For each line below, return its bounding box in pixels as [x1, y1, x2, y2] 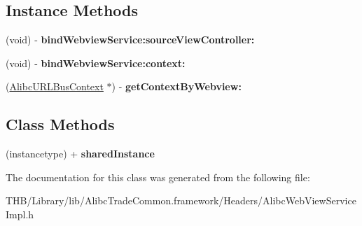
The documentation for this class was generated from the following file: [6, 169, 310, 184]
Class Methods [6, 113, 115, 135]
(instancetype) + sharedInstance [6, 146, 155, 161]
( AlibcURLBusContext [6, 79, 104, 94]
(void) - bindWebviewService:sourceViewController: [6, 32, 255, 47]
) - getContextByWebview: [111, 79, 242, 94]
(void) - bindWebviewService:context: [6, 55, 186, 70]
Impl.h [6, 206, 34, 221]
